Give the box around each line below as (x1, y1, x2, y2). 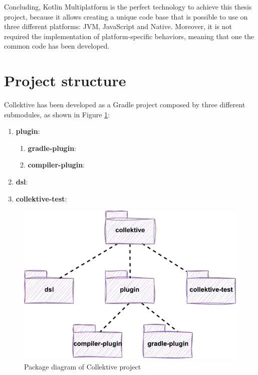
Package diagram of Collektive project (24, 361, 141, 371)
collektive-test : (16, 193, 67, 204)
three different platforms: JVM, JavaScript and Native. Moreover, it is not (4, 21, 232, 32)
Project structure (4, 70, 126, 91)
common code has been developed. (4, 41, 110, 51)
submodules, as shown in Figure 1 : (4, 109, 110, 119)
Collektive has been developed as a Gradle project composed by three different (4, 99, 245, 110)
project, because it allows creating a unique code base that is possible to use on (4, 11, 248, 22)
